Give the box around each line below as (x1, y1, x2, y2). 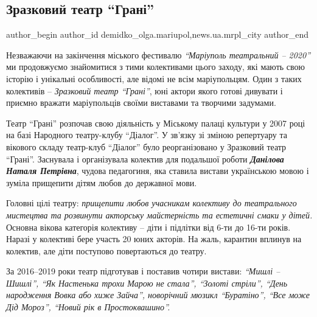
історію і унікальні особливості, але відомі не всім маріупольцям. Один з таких (6, 72, 302, 85)
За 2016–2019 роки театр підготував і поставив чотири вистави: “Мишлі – (6, 265, 280, 277)
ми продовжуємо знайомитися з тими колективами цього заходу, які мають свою (6, 60, 305, 73)
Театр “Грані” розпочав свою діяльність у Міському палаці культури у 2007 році (6, 116, 305, 129)
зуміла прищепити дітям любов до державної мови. (6, 176, 197, 189)
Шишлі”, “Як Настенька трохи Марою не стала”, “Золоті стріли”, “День (6, 276, 288, 289)
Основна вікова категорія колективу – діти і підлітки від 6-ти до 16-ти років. (6, 220, 291, 233)
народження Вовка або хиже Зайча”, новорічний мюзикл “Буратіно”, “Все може (6, 288, 310, 301)
